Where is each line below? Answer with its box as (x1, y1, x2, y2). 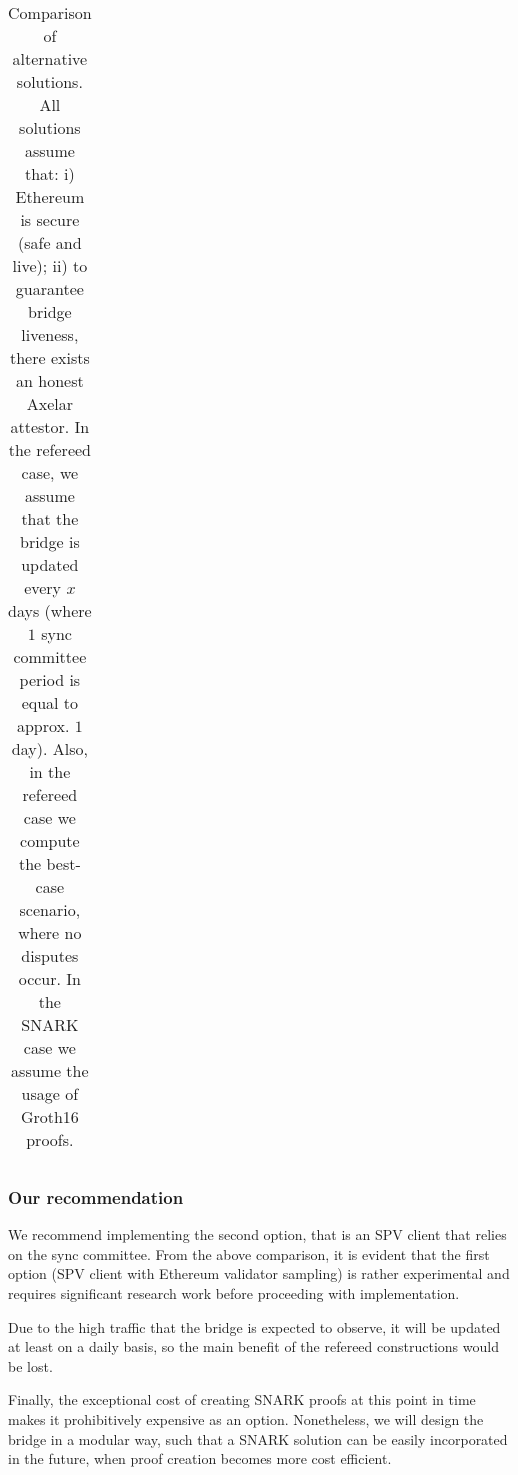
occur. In (18, 967, 81, 990)
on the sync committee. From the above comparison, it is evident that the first (8, 1243, 490, 1264)
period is (19, 668, 81, 691)
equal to (21, 691, 79, 714)
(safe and (18, 231, 82, 254)
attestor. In (10, 415, 90, 438)
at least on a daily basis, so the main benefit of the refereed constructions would (8, 1336, 499, 1357)
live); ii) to (12, 254, 88, 277)
